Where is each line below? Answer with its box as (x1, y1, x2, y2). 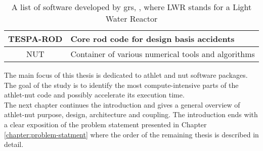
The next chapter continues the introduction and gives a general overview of (4, 99, 240, 110)
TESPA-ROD (8, 33, 63, 44)
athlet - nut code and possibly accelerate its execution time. (4, 89, 185, 100)
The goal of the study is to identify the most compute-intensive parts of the (4, 79, 239, 90)
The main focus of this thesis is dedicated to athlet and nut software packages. (4, 70, 248, 80)
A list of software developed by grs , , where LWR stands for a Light (11, 1, 252, 13)
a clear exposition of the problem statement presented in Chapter (4, 119, 207, 129)
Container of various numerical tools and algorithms (70, 48, 255, 60)
